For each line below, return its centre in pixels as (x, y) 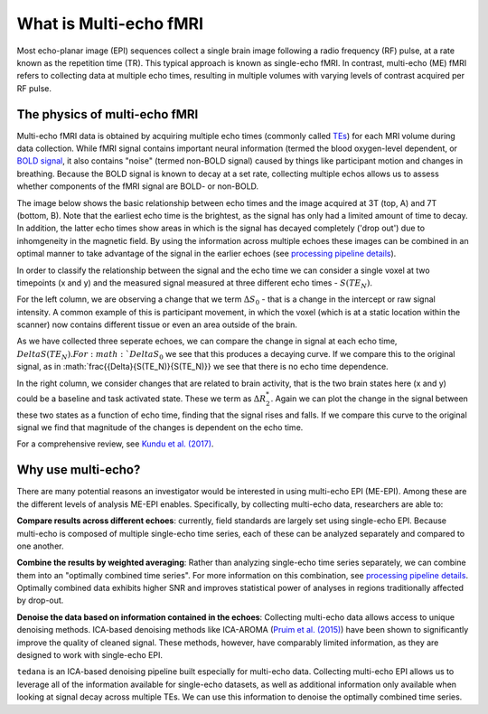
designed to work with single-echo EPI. (89, 655)
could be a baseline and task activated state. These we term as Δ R (141, 399)
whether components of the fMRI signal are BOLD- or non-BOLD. (138, 186)
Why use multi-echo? (79, 470)
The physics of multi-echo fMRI (108, 114)
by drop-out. (40, 600)
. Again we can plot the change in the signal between (370, 399)
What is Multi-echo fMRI (110, 23)
